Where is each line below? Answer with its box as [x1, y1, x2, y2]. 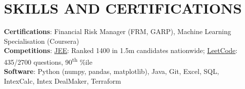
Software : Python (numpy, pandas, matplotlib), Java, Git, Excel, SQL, [4, 66, 219, 76]
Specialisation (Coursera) [4, 36, 79, 46]
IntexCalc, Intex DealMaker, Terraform [4, 75, 121, 86]
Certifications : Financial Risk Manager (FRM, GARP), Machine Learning [4, 26, 231, 36]
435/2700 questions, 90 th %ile [4, 55, 93, 67]
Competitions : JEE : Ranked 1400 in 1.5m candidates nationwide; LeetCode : [4, 45, 238, 55]
